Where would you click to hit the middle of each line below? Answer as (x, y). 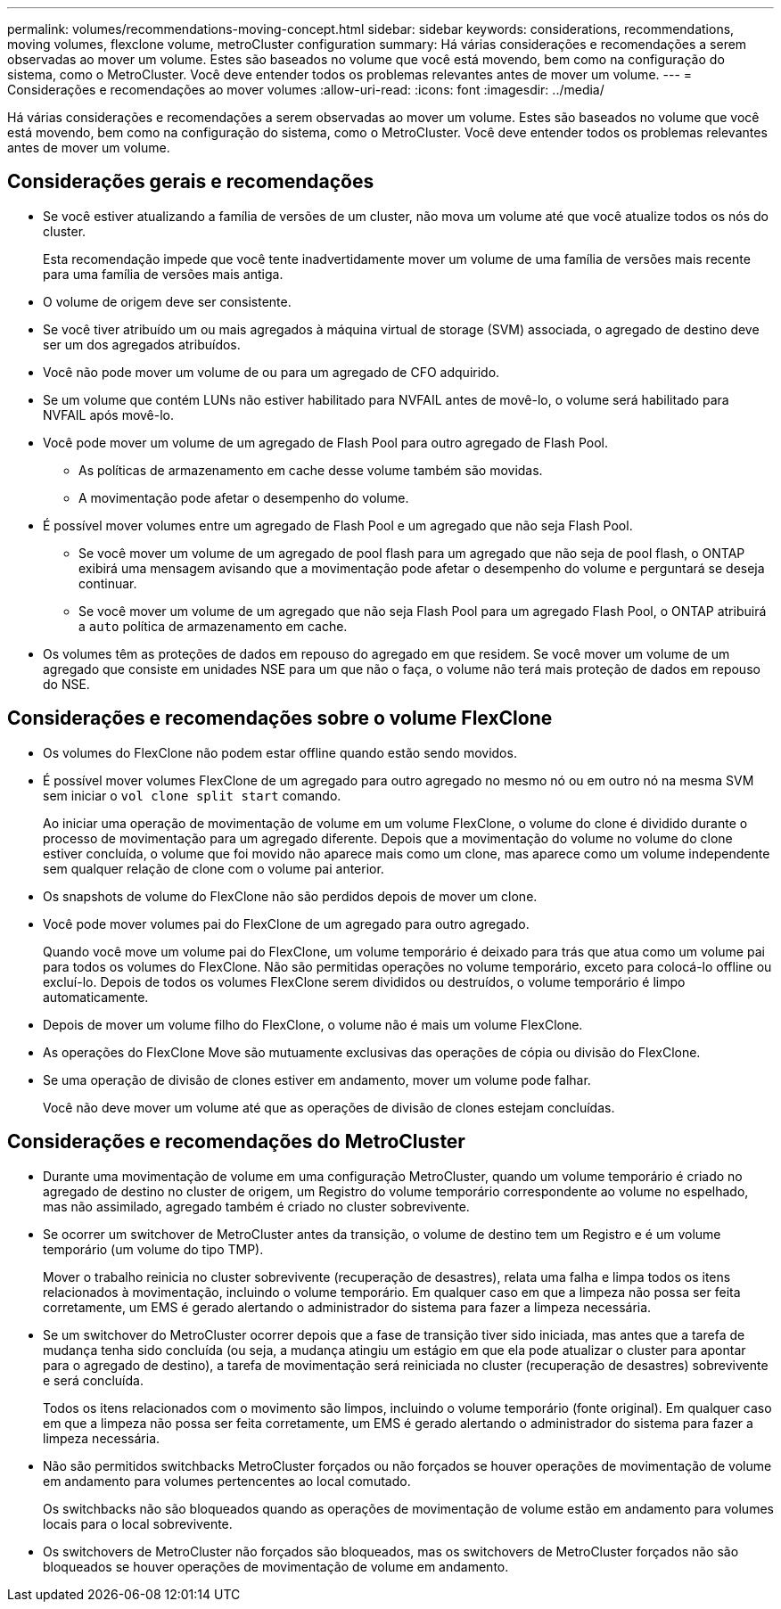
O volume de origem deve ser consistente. (167, 301)
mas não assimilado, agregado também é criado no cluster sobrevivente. (256, 1206)
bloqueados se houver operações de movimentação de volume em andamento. (276, 1566)
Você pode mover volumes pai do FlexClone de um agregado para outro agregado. (286, 924)
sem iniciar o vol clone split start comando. (192, 795)
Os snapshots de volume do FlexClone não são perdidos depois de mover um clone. (290, 896)
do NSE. (66, 684)
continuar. (108, 583)
